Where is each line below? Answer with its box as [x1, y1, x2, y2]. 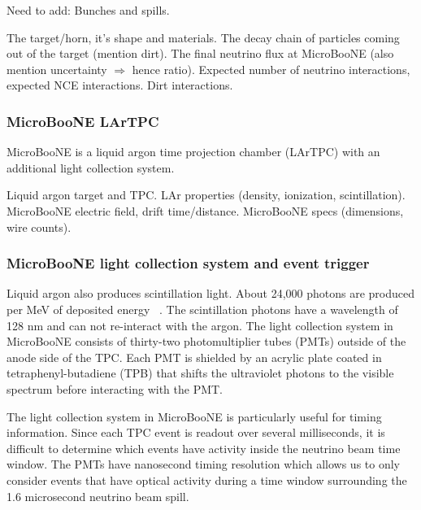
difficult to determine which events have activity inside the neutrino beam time [7, 439, 401, 456]
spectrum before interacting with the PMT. [7, 380, 224, 397]
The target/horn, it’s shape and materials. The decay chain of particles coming [7, 28, 400, 46]
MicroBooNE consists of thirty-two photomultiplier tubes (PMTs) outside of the [7, 333, 406, 350]
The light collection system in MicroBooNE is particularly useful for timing [7, 408, 382, 425]
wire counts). [7, 218, 72, 235]
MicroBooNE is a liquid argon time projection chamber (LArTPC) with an [7, 143, 380, 160]
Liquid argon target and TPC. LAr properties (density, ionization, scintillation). [7, 186, 406, 203]
